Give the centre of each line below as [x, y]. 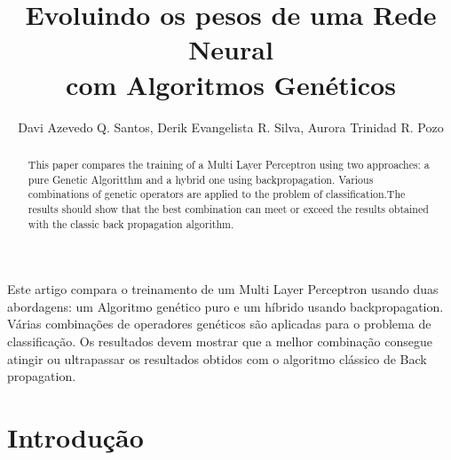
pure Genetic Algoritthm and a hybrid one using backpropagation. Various [201, 179]
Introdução [75, 436]
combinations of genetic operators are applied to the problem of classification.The [217, 194]
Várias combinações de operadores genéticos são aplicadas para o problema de [219, 324]
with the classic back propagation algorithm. [131, 223]
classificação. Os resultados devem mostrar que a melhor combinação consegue [220, 341]
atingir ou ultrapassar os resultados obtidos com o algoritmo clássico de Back [217, 358]
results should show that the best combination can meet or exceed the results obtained [228, 208]
